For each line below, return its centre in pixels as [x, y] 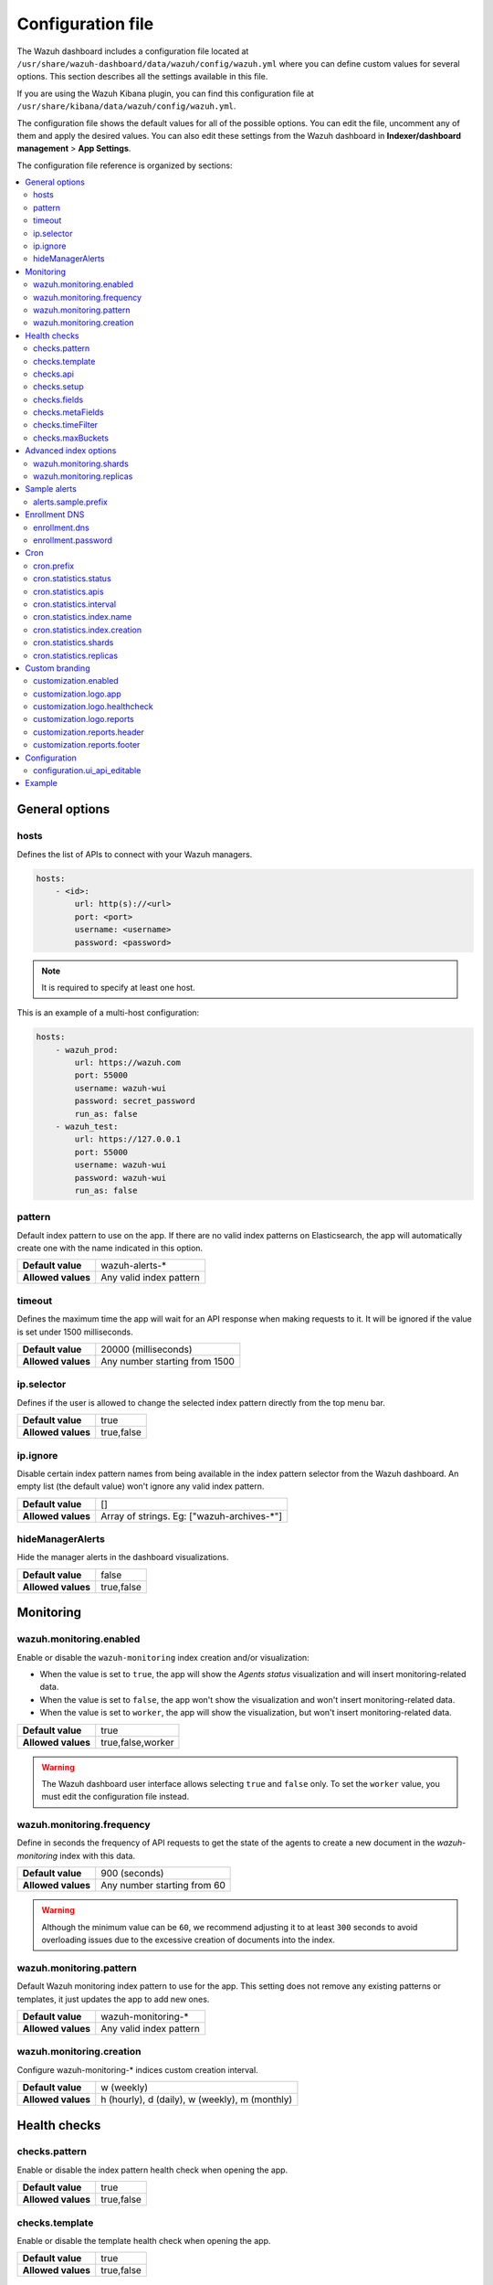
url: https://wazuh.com [128, 1063]
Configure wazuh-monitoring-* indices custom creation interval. [138, 2069]
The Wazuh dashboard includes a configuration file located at [133, 51]
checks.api [54, 374]
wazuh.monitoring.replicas [83, 476]
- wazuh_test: [87, 1127]
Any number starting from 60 [163, 1886]
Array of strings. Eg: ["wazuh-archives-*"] [192, 1515]
